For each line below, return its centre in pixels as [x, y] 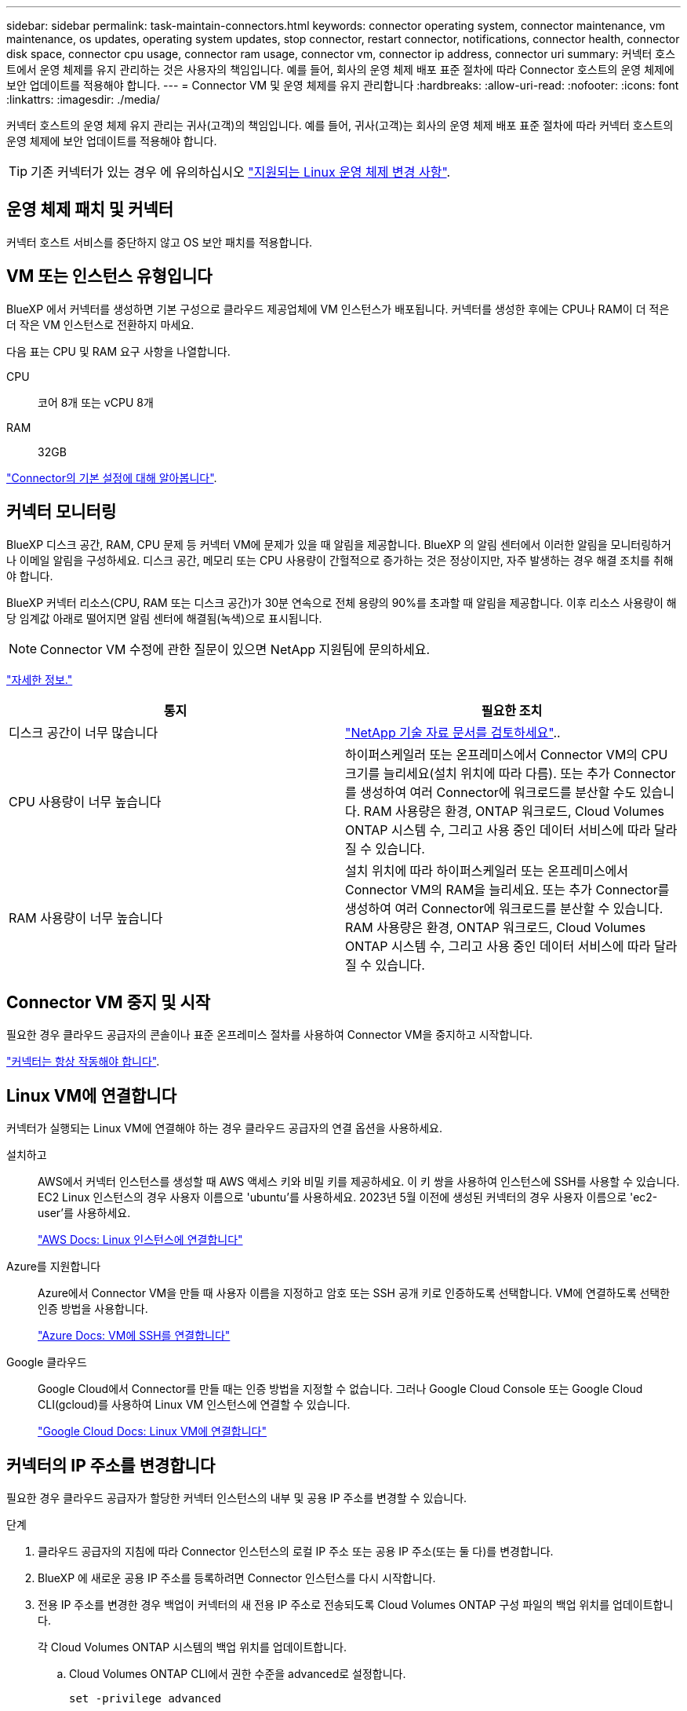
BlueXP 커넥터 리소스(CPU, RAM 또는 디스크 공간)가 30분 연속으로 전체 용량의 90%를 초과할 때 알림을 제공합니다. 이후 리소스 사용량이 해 [342, 602]
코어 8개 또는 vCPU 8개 [96, 402]
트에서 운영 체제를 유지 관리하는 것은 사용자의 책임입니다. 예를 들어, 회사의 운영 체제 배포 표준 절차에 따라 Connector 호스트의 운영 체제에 [340, 69]
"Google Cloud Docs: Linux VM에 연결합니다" [152, 1431]
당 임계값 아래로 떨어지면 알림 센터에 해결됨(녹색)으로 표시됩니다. [164, 618]
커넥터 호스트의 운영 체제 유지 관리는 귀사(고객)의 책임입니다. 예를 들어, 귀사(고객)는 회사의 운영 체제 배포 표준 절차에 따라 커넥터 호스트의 [340, 125]
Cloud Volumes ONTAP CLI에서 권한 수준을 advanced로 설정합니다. [238, 1674]
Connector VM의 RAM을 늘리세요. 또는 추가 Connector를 [507, 889]
